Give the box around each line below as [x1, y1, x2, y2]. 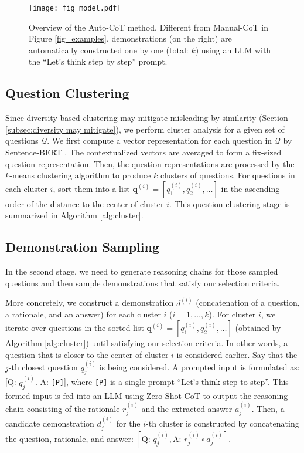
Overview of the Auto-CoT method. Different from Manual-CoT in [29, 21, 269, 33]
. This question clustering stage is [169, 197, 290, 209]
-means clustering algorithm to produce [9, 169, 151, 181]
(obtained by [235, 322, 281, 333]
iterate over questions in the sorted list [5, 322, 144, 333]
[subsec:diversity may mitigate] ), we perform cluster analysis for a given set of [5, 123, 285, 135]
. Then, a [251, 403, 285, 415]
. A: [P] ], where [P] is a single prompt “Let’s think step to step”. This [35, 376, 289, 388]
